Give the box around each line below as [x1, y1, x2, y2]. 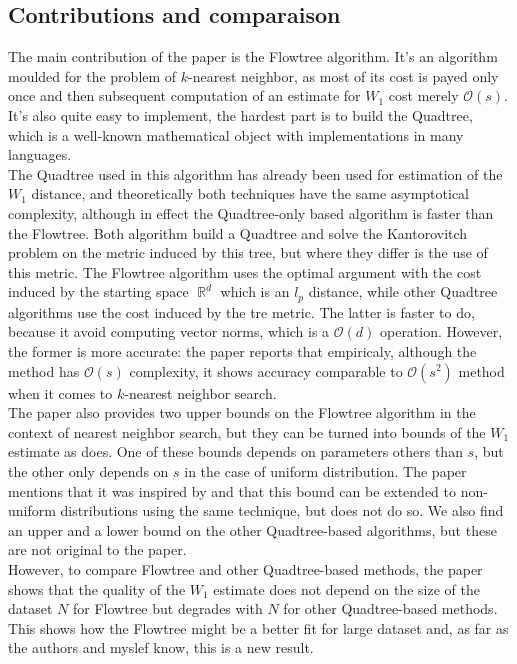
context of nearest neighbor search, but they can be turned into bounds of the [8, 421, 486, 442]
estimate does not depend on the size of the [213, 578, 480, 599]
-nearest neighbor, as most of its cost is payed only [188, 65, 499, 86]
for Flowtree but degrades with [72, 598, 263, 619]
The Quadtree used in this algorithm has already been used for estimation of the [8, 163, 503, 184]
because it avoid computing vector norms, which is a [8, 321, 330, 342]
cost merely [388, 85, 459, 106]
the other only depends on [8, 460, 169, 481]
